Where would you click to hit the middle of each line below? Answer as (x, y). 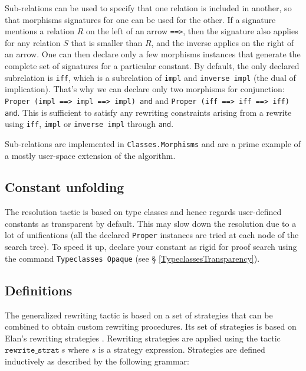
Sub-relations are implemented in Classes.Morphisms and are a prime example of (153, 143)
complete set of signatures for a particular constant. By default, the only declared (152, 66)
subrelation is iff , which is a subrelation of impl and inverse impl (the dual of (150, 77)
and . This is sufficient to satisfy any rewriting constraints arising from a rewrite (148, 112)
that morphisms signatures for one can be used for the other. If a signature (140, 19)
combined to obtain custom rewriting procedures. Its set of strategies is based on (151, 326)
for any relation (33, 42)
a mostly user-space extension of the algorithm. (90, 155)
